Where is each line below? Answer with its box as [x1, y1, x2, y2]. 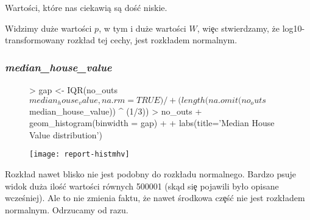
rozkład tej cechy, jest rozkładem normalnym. [67, 34, 238, 46]
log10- [282, 21, 305, 34]
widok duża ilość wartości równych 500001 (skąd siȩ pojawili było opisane [5, 179, 279, 192]
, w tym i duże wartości [99, 21, 186, 34]
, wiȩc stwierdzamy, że [197, 21, 280, 34]
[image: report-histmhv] [29, 150, 130, 159]
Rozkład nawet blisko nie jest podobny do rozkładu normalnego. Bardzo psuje [5, 168, 296, 180]
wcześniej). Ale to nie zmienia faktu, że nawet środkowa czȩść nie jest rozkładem [5, 191, 305, 204]
